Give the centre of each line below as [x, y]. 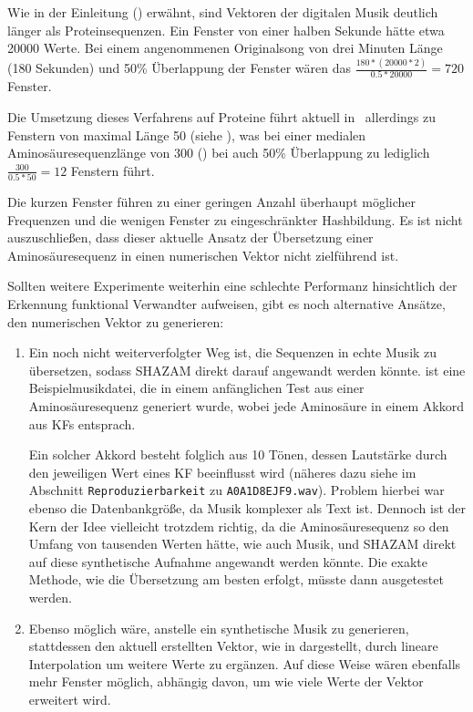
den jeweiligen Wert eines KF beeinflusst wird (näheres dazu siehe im [222, 472]
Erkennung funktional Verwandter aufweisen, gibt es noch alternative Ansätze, [226, 304]
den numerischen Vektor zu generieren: [116, 321]
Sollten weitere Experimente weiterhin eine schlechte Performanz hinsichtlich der [232, 286]
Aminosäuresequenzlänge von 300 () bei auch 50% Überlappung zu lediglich [219, 153]
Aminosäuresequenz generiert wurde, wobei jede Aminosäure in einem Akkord [247, 406]
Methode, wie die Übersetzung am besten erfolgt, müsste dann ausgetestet [236, 579]
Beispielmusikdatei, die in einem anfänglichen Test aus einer [196, 388]
